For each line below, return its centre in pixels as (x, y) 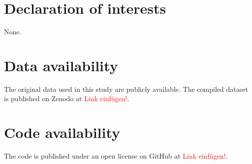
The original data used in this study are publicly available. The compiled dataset (126, 89)
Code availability (62, 132)
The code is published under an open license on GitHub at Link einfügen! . (116, 156)
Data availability (61, 65)
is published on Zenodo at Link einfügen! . (67, 98)
